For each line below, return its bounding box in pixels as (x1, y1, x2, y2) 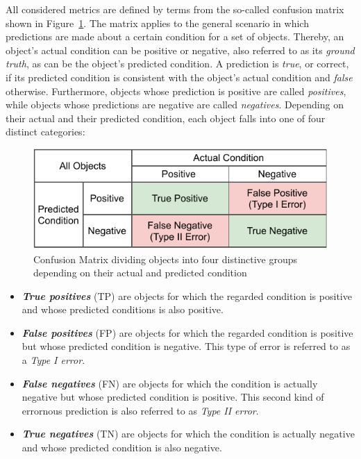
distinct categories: (6, 124, 85, 139)
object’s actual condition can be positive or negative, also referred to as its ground (6, 42, 355, 57)
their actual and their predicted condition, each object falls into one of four (6, 110, 326, 125)
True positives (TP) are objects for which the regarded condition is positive (22, 288, 352, 303)
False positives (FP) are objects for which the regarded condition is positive (22, 325, 353, 340)
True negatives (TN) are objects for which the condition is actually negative (22, 426, 355, 441)
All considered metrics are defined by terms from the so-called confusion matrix (6, 2, 344, 16)
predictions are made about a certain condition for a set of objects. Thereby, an (6, 29, 344, 44)
